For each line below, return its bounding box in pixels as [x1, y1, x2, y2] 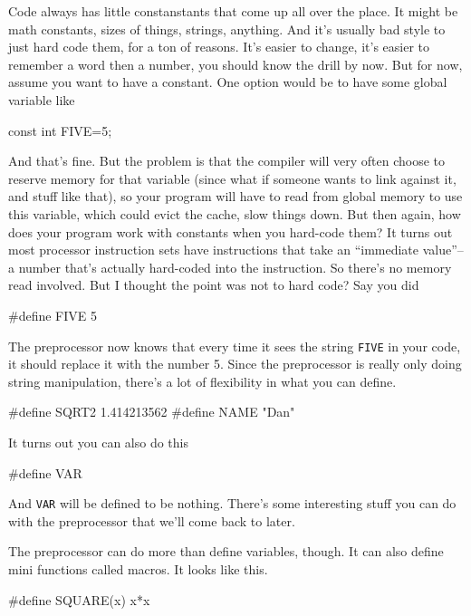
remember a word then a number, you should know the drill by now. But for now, [8, 54, 463, 73]
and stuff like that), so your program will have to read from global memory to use [8, 187, 463, 206]
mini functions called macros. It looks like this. [8, 559, 268, 578]
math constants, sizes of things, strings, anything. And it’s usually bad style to [8, 19, 446, 38]
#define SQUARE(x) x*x [8, 590, 150, 609]
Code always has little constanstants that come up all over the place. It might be [8, 2, 458, 20]
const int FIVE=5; [8, 120, 112, 140]
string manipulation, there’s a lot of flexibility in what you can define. [8, 371, 397, 390]
